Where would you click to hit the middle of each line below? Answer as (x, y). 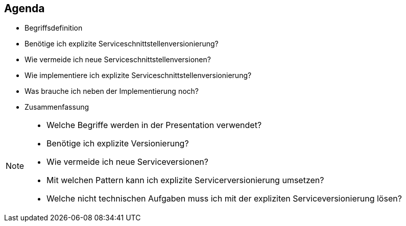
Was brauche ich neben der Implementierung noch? (112, 91)
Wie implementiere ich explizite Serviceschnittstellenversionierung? (138, 76)
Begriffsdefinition (54, 28)
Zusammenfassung (57, 107)
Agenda (25, 8)
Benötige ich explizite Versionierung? (118, 144)
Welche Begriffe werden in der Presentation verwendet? (154, 125)
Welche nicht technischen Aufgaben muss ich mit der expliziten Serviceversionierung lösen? (224, 199)
